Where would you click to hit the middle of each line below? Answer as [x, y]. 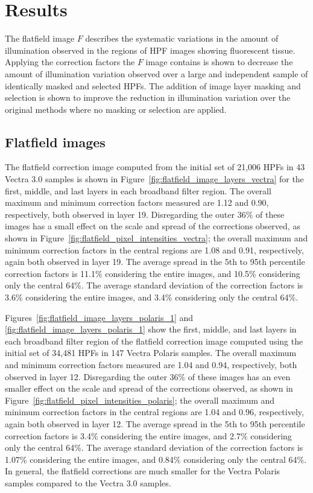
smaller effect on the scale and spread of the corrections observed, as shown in [149, 388]
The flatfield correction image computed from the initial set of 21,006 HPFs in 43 [155, 167]
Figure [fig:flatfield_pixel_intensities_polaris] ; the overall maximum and [140, 400]
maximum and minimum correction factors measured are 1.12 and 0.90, [137, 202]
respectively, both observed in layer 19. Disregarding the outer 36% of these [145, 214]
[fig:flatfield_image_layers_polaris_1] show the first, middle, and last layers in [151, 329]
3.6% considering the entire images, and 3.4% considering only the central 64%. [152, 297]
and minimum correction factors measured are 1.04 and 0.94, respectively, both [151, 364]
